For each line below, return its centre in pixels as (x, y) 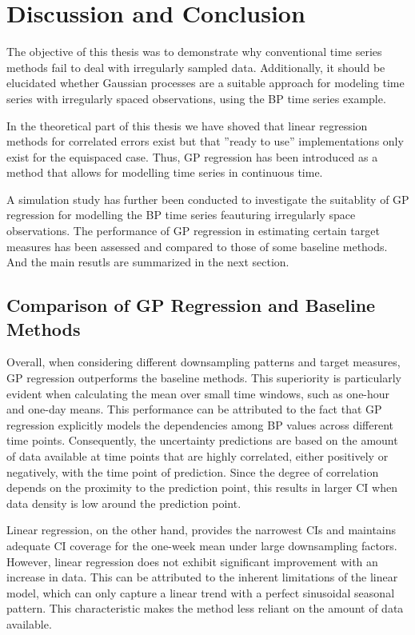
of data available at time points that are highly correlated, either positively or (198, 456)
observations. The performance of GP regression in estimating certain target (193, 231)
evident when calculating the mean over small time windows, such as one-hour (198, 393)
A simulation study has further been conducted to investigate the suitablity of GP (208, 199)
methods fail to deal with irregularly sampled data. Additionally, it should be (196, 67)
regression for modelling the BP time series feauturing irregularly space (181, 215)
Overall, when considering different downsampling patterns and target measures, (204, 362)
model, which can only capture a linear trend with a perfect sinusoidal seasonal (201, 592)
